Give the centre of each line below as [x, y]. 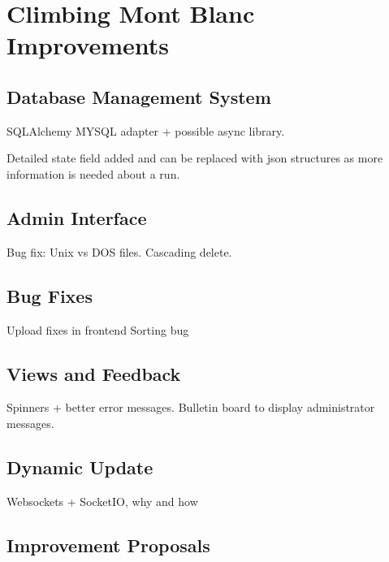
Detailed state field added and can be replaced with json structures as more [195, 158]
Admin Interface [77, 217]
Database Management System [139, 96]
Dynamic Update [80, 467]
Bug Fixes [50, 295]
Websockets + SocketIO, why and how [102, 501]
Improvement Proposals [108, 545]
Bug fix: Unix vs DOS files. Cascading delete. [119, 251]
